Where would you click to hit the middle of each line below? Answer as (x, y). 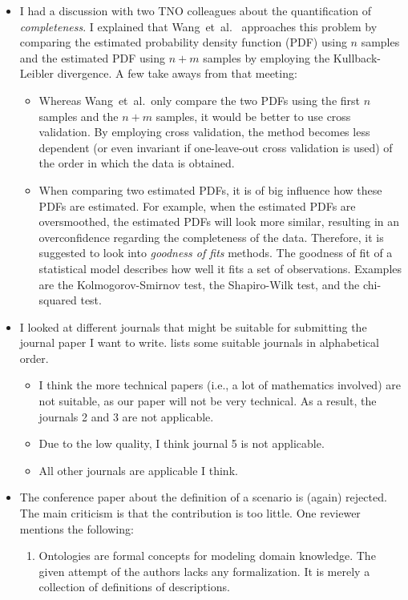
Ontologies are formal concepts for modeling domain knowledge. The (207, 556)
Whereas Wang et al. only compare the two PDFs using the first (199, 100)
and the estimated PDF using (92, 57)
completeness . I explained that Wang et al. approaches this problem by (198, 26)
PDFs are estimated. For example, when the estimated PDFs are (197, 205)
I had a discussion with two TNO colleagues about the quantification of (195, 10)
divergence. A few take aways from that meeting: (177, 73)
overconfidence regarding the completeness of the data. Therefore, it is (211, 237)
